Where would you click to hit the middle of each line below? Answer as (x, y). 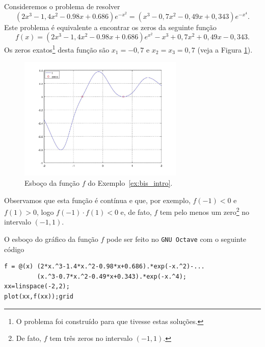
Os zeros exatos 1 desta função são (57, 49)
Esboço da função (52, 182)
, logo (45, 212)
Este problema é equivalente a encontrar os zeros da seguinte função (110, 27)
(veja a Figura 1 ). (225, 49)
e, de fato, (136, 212)
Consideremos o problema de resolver (62, 6)
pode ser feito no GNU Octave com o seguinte (177, 239)
